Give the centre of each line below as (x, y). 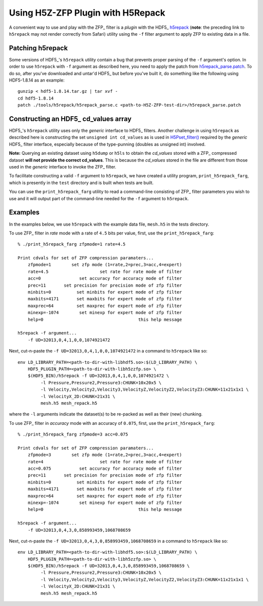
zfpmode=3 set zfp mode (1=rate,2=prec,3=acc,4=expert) (105, 455)
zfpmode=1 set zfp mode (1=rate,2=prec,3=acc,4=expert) (105, 265)
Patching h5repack (38, 48)
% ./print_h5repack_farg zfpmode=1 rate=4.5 (72, 244)
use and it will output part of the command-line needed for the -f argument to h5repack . (99, 198)
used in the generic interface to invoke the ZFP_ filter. (63, 167)
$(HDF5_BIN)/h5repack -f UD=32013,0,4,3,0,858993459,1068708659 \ (109, 566)
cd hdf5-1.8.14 (36, 98)
